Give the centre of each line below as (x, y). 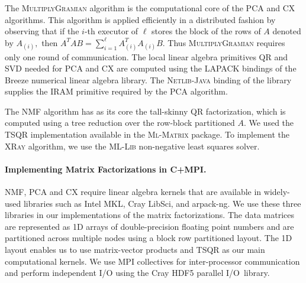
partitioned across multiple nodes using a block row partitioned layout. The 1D (149, 238)
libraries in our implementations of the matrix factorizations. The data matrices (149, 215)
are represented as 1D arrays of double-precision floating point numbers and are (149, 226)
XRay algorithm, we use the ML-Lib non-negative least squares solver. (132, 146)
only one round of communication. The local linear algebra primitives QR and (146, 56)
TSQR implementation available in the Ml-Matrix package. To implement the (147, 134)
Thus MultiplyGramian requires (226, 42)
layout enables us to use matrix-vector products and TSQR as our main (135, 250)
